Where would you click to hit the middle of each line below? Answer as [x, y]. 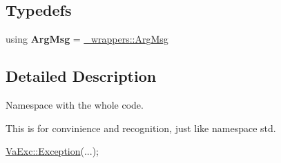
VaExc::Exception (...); [52, 151]
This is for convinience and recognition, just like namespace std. [141, 128]
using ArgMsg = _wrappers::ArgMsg [87, 39]
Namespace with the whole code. [75, 105]
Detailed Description [81, 76]
